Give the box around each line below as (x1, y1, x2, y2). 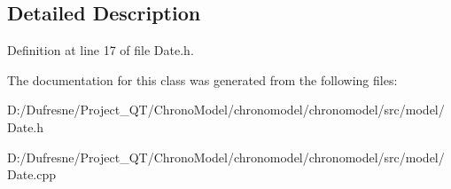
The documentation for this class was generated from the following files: (7, 70, 398, 89)
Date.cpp (7, 165, 57, 184)
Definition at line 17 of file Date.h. (7, 41, 194, 59)
